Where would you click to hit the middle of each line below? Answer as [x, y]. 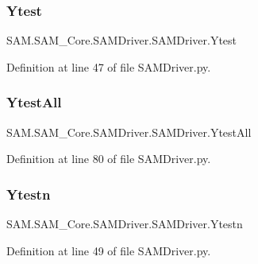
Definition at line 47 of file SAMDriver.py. [109, 66]
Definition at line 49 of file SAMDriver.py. [109, 250]
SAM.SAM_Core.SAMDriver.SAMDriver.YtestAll [129, 132]
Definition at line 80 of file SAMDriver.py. [109, 159]
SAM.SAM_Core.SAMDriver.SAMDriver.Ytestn [125, 224]
